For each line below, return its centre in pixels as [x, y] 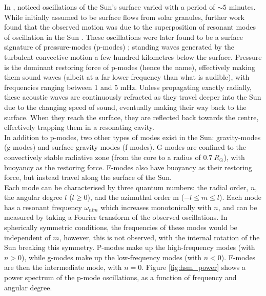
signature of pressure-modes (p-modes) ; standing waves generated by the [119, 47]
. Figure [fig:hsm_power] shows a [193, 267]
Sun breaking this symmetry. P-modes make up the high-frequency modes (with [130, 247]
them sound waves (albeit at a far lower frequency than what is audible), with [127, 77]
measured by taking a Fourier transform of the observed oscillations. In [116, 217]
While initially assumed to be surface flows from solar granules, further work [124, 17]
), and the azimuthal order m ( [136, 197]
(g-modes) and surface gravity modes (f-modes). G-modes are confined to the [125, 147]
